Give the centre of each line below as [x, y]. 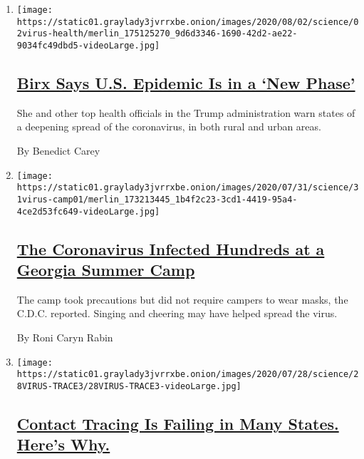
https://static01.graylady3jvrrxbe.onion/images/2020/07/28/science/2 [188, 375]
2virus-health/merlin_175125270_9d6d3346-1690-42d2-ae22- [157, 34]
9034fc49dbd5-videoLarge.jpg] [88, 45]
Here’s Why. [63, 444]
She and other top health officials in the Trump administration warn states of [186, 112]
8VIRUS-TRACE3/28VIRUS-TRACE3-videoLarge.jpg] [129, 386]
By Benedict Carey [58, 151]
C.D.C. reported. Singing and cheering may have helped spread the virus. [177, 313]
